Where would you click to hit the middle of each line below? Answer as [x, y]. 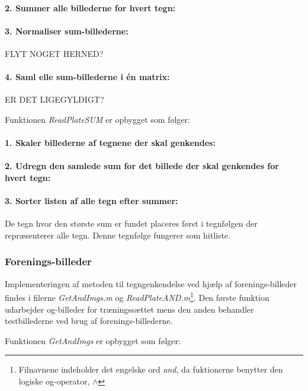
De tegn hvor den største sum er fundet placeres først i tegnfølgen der [131, 223]
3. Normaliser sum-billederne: [67, 31]
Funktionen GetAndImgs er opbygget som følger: [93, 340]
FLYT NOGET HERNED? [54, 53]
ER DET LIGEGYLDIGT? [54, 99]
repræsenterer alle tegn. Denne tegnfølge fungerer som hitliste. [118, 235]
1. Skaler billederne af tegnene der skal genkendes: [110, 143]
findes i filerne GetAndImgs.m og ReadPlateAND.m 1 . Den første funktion [137, 296]
